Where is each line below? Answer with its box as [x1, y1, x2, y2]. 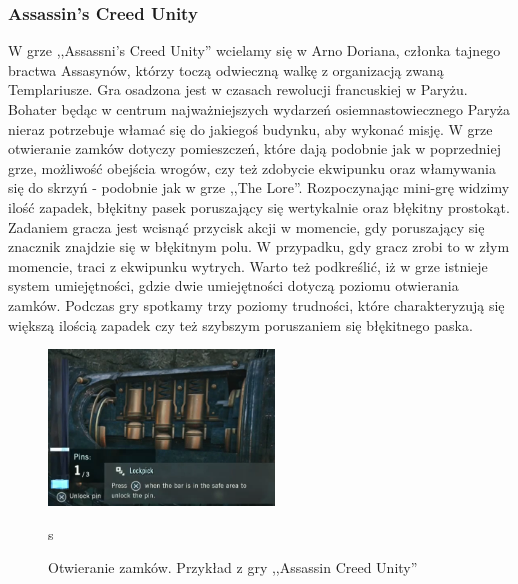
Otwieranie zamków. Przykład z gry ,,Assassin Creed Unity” [48, 557, 418, 578]
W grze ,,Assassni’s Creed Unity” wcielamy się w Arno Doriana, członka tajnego [8, 40, 501, 61]
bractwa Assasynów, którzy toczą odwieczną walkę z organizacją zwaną [8, 59, 444, 80]
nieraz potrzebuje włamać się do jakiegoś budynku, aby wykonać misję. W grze [8, 118, 493, 139]
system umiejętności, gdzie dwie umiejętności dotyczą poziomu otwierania [8, 275, 459, 296]
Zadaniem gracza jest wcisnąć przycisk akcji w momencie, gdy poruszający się [8, 216, 485, 237]
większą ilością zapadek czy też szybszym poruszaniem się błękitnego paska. [8, 314, 473, 335]
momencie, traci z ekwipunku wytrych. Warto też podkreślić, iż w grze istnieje [8, 255, 488, 276]
